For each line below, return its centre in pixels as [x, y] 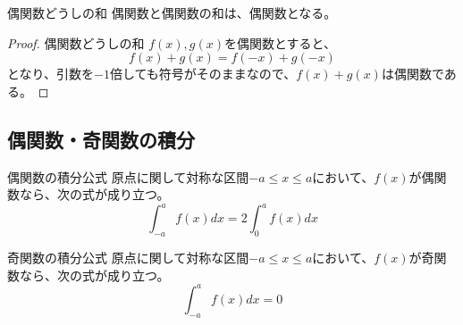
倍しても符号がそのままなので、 [203, 74]
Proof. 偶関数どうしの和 [76, 42]
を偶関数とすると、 [281, 42]
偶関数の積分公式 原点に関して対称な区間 [128, 176]
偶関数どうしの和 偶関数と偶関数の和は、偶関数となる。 [172, 12]
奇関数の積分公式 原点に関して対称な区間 [128, 258]
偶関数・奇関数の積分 [101, 139]
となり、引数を [51, 74]
